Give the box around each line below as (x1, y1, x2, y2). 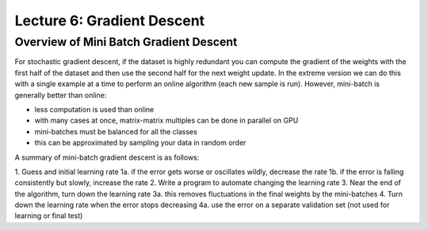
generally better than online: (14, 90, 107, 100)
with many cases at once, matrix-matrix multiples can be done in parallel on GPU (34, 115, 299, 126)
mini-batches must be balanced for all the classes (34, 126, 197, 136)
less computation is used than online (34, 104, 155, 114)
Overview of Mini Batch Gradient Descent (14, 35, 238, 49)
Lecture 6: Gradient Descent (14, 12, 205, 29)
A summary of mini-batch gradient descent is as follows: (14, 153, 200, 162)
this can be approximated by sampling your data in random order (34, 138, 246, 148)
